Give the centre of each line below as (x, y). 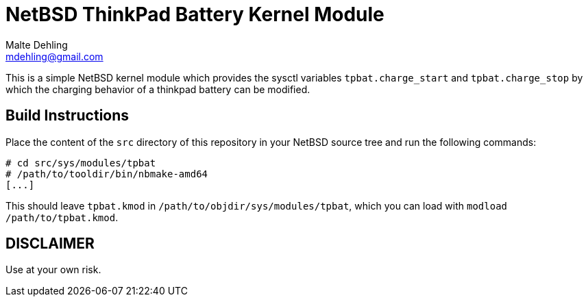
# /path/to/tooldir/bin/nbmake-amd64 (107, 174)
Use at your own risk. (53, 270)
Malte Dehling (37, 45)
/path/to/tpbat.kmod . (62, 217)
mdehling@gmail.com (54, 56)
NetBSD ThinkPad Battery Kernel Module (195, 14)
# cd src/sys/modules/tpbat (81, 163)
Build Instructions (68, 116)
